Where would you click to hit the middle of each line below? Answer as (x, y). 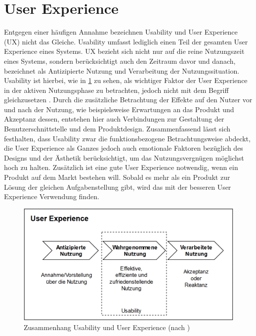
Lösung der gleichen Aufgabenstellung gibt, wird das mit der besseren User (118, 187)
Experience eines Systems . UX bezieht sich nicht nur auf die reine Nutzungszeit (124, 51)
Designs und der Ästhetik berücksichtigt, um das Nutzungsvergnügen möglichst (124, 157)
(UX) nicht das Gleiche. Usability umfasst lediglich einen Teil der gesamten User (126, 41)
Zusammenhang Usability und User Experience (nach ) (107, 327)
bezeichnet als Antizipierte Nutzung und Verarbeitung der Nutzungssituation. (122, 70)
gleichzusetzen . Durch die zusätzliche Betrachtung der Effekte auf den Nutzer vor (128, 100)
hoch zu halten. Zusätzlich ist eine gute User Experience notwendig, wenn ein (121, 167)
